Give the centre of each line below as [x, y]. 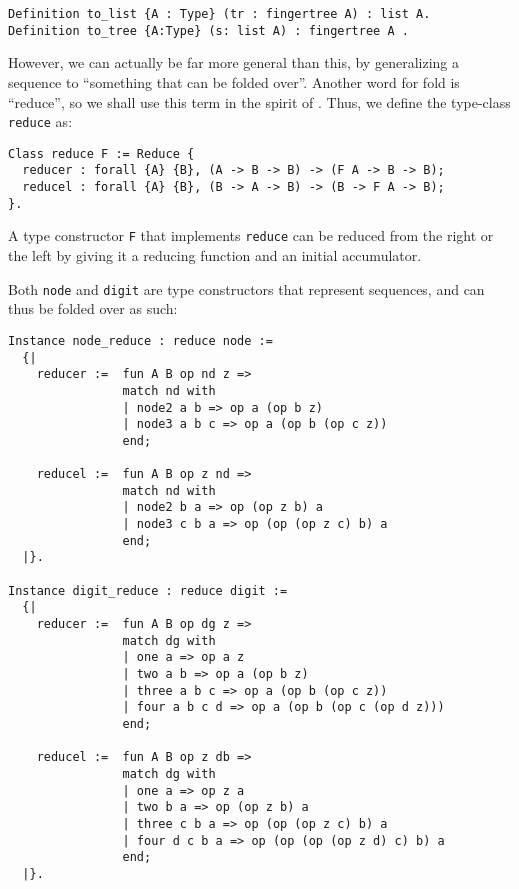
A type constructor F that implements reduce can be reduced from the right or [251, 235]
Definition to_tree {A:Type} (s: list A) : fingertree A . [208, 30]
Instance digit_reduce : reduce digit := [148, 590]
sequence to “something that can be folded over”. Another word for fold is [234, 81]
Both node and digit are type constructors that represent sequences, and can [246, 288]
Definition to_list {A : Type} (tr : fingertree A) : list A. [219, 14]
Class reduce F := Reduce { [101, 153]
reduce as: [40, 121]
